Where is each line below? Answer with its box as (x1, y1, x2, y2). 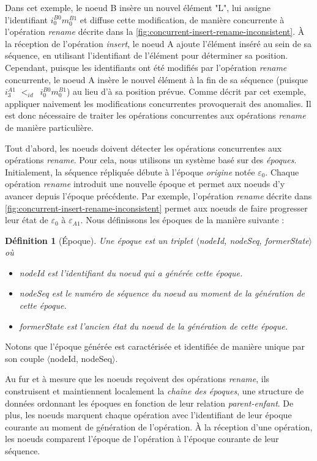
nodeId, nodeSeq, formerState (199, 234, 309, 246)
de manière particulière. (5, 120, 94, 133)
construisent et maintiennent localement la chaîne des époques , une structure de (5, 385, 304, 397)
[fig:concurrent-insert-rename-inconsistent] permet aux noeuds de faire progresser (5, 201, 308, 214)
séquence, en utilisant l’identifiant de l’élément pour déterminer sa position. (5, 49, 288, 62)
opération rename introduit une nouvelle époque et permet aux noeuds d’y (5, 177, 285, 190)
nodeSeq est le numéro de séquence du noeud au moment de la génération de (19, 287, 305, 300)
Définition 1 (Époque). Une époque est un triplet (5, 234, 193, 246)
